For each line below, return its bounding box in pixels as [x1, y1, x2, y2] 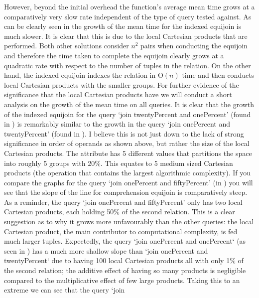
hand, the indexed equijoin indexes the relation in [4, 70, 156, 80]
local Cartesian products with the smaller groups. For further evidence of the [4, 79, 239, 90]
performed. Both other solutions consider [4, 40, 129, 51]
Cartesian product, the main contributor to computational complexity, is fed [4, 226, 238, 236]
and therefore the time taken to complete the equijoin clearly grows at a [4, 50, 224, 60]
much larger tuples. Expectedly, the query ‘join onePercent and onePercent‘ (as [4, 236, 246, 246]
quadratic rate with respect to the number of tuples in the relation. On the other [4, 60, 251, 70]
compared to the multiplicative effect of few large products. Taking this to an [4, 275, 240, 285]
